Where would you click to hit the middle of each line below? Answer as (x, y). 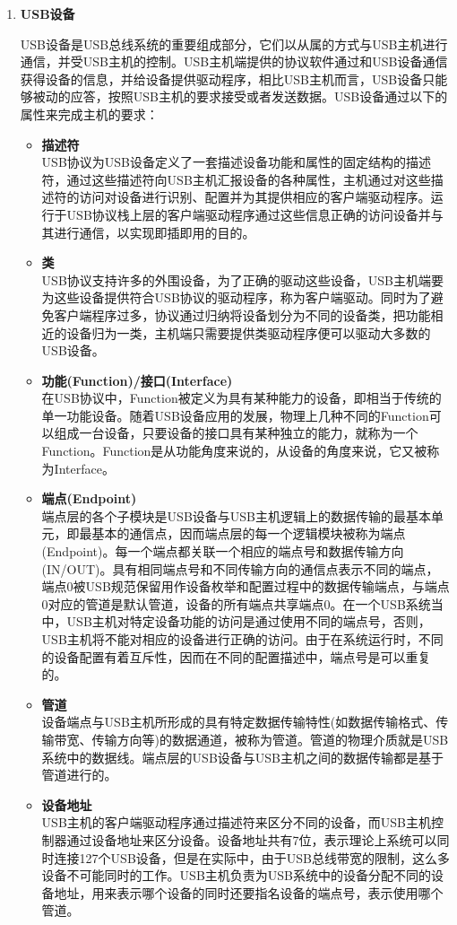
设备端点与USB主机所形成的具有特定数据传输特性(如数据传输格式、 (239, 722)
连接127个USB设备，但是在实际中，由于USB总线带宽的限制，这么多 (252, 857)
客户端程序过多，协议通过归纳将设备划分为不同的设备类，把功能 (242, 314)
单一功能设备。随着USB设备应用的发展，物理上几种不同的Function (235, 415)
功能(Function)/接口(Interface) (137, 380)
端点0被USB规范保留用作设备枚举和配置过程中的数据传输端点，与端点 (246, 586)
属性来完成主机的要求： (89, 113)
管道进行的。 (79, 775)
